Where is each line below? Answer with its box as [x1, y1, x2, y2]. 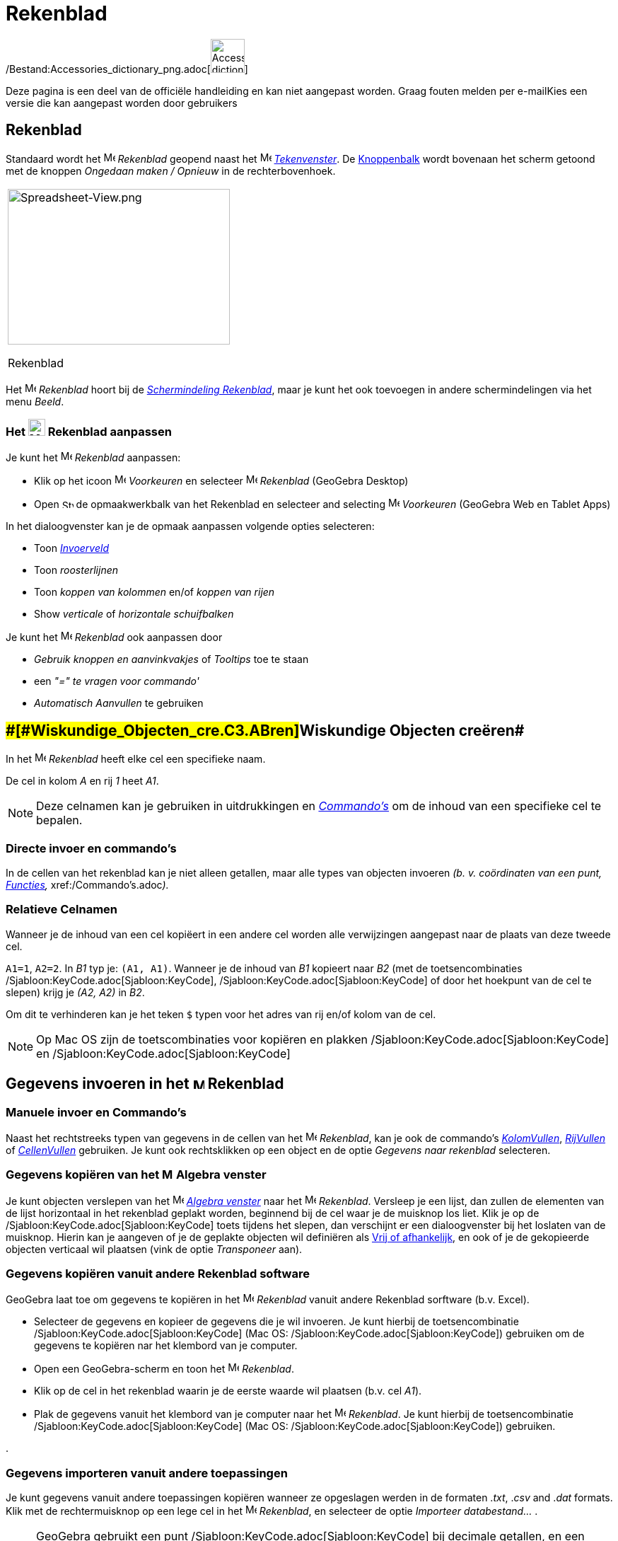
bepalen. [36, 813, 83, 828]
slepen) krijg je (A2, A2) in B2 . [6, 986, 145, 998]
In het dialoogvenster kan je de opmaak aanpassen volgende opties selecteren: [6, 520, 375, 533]
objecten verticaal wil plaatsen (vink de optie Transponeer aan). [6, 1242, 303, 1255]
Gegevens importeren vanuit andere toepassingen [6, 1465, 288, 1480]
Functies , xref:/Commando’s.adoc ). [6, 878, 169, 891]
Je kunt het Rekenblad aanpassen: [6, 451, 181, 464]
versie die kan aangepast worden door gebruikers [6, 96, 238, 109]
